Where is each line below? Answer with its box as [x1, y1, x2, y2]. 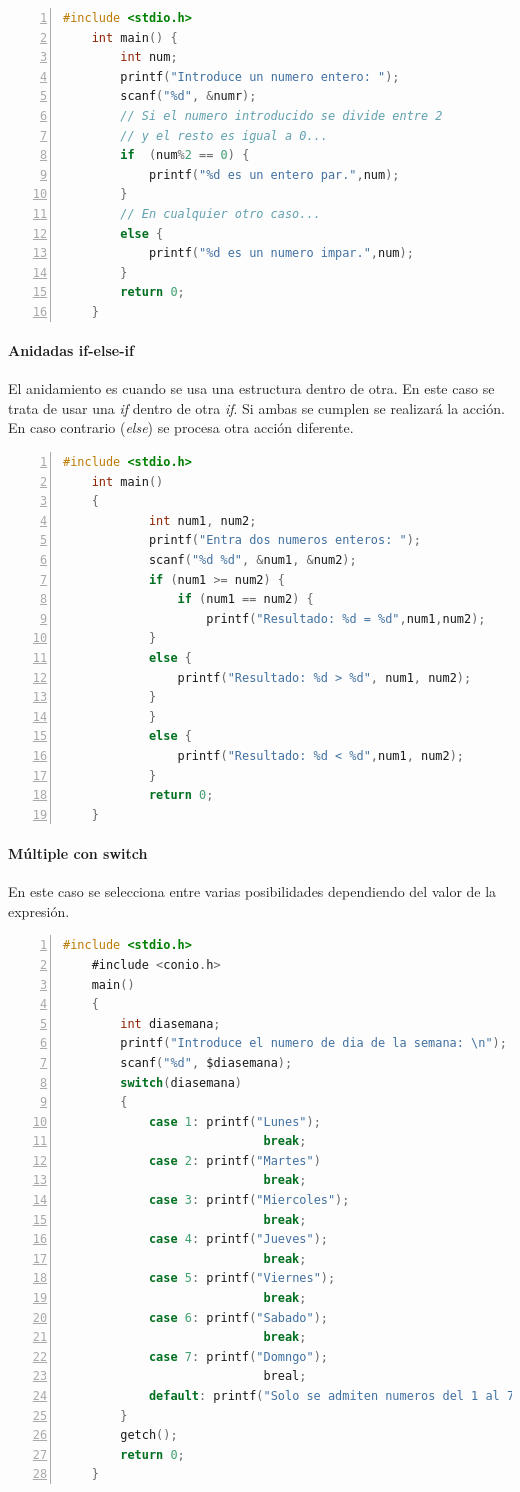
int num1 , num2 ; [148, 513, 257, 528]
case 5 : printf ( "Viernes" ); [148, 1271, 336, 1286]
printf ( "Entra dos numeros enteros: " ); [148, 533, 421, 548]
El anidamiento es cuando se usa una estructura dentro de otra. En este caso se [8, 378, 495, 399]
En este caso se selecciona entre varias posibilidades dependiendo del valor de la [8, 881, 497, 902]
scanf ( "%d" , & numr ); [120, 89, 257, 104]
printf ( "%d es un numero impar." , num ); [148, 246, 414, 261]
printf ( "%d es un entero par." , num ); [148, 167, 400, 182]
